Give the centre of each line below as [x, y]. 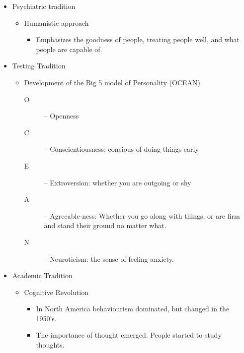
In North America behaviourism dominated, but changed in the [133, 309]
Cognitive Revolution [56, 292]
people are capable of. [69, 49]
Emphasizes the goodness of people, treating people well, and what [138, 39]
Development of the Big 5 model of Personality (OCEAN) [112, 82]
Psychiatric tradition [44, 6]
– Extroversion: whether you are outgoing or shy [118, 182]
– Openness [61, 116]
